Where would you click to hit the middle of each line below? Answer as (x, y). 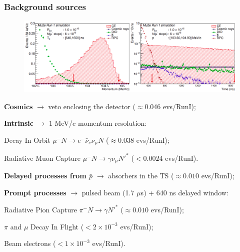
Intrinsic (19, 123)
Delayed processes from (45, 176)
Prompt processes (35, 192)
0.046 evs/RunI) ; (170, 106)
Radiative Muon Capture (42, 158)
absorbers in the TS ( (141, 176)
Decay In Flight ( (57, 226)
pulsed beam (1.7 (108, 192)
